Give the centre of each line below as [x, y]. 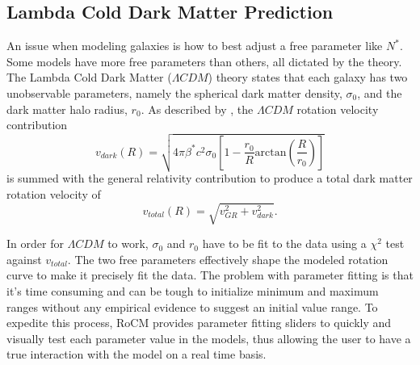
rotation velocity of [54, 194]
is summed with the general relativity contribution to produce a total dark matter [210, 178]
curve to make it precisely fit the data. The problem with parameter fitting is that [210, 275]
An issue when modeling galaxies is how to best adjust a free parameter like [195, 46]
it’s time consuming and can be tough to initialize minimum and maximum [193, 290]
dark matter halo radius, [67, 109]
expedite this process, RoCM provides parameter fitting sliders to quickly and [199, 323]
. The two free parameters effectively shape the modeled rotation [228, 259]
